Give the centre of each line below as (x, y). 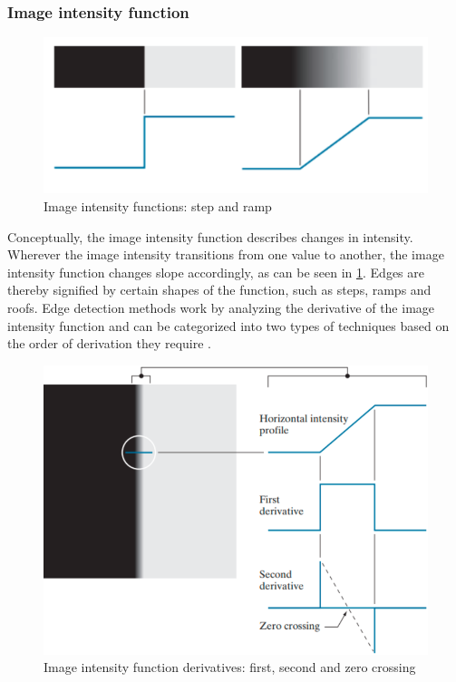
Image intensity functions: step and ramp (158, 206)
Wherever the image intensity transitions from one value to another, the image (226, 254)
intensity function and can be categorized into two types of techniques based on (228, 325)
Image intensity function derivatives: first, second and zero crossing (230, 667)
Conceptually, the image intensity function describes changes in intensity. (210, 236)
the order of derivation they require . (110, 343)
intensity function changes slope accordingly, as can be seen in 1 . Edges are (216, 272)
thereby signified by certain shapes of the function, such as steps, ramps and (219, 290)
